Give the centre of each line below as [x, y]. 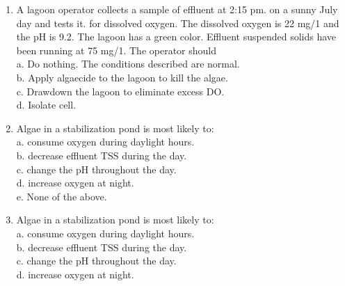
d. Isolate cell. [46, 105]
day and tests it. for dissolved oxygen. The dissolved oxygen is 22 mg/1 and [178, 23]
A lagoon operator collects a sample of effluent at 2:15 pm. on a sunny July [177, 9]
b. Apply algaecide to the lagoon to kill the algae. [122, 77]
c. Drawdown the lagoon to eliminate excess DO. [120, 91]
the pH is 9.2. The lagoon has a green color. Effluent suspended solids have [176, 37]
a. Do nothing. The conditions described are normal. [128, 64]
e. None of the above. [62, 196]
